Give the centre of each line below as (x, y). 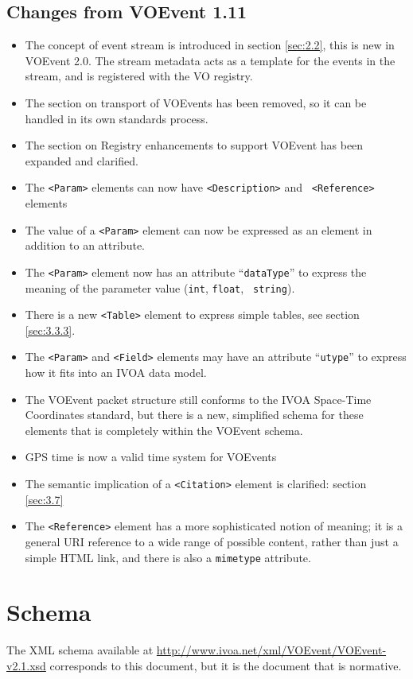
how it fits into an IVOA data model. (116, 372)
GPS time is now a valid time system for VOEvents (151, 457)
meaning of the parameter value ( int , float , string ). (160, 287)
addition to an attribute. (85, 245)
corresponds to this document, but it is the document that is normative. (226, 665)
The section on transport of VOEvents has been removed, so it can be (196, 102)
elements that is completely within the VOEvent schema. (164, 430)
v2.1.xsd (26, 665)
